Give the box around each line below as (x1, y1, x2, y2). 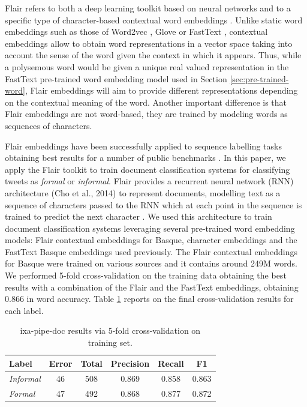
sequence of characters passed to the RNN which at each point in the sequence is (5, 198, 302, 211)
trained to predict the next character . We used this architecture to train (5, 210, 272, 223)
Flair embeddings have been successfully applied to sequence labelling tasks (5, 139, 282, 152)
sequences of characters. (5, 119, 92, 131)
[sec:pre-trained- (230, 72, 289, 85)
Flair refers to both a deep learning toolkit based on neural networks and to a (5, 2, 291, 14)
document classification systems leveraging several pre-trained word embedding (5, 222, 295, 234)
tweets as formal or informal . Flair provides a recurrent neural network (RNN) (5, 175, 294, 187)
